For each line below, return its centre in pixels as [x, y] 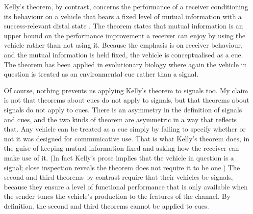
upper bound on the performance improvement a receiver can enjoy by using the [125, 35]
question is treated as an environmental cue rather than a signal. [101, 74]
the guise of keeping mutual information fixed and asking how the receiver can [122, 148]
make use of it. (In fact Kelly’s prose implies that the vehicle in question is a [119, 157]
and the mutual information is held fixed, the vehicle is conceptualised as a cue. [124, 54]
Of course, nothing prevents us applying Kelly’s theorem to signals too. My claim [126, 90]
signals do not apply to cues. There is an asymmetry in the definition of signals [123, 109]
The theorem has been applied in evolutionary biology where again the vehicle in [126, 64]
